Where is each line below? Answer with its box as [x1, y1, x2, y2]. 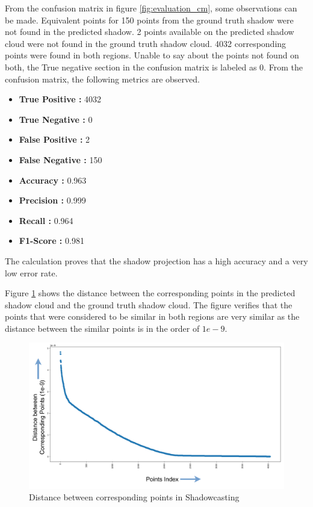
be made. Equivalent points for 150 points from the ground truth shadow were [5, 13, 294, 26]
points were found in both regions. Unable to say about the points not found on [5, 49, 299, 61]
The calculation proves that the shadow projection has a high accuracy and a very [5, 254, 308, 267]
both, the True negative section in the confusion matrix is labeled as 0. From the [5, 60, 303, 73]
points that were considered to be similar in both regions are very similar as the [5, 310, 300, 323]
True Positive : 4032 [19, 93, 102, 105]
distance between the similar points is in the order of [5, 322, 200, 334]
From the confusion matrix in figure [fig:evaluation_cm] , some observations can [5, 2, 297, 14]
